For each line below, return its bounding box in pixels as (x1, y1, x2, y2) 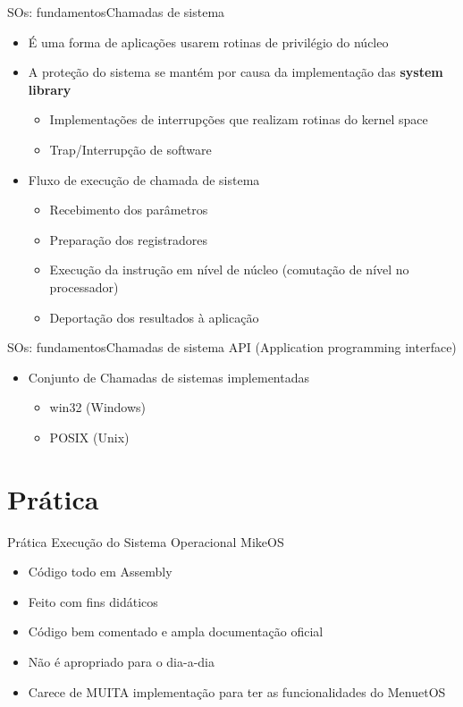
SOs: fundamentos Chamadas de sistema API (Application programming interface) (7, 338, 457, 357)
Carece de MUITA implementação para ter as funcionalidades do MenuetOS (28, 682, 446, 701)
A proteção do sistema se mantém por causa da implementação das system (28, 63, 443, 81)
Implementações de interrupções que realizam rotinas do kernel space (49, 110, 428, 129)
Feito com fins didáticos (28, 592, 158, 610)
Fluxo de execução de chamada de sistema (28, 170, 260, 189)
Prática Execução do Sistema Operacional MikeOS (7, 532, 284, 551)
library (28, 80, 72, 98)
